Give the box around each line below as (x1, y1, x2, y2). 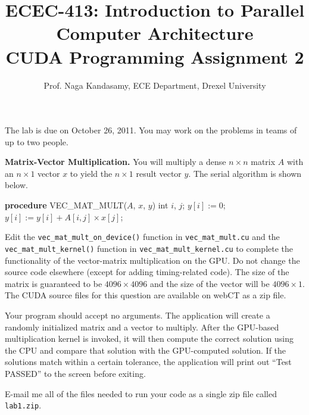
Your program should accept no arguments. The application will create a (5, 308, 270, 321)
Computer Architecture (56, 21, 254, 45)
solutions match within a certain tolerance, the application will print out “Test (5, 355, 292, 368)
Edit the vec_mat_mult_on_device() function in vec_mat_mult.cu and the (5, 230, 280, 243)
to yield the (70, 167, 113, 179)
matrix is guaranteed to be (5, 277, 102, 289)
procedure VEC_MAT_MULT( (5, 199, 127, 211)
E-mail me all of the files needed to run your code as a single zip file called (5, 387, 277, 400)
